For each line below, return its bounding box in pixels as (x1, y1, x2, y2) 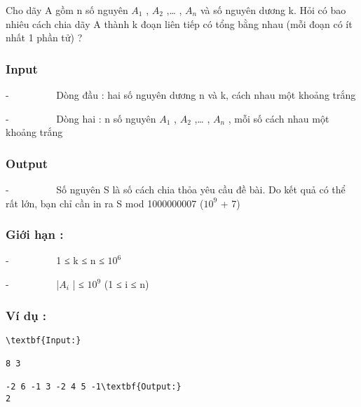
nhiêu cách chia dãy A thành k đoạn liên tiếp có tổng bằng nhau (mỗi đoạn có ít (6, 16, 353, 31)
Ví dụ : (6, 306, 47, 324)
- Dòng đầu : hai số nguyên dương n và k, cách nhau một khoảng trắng (6, 88, 356, 102)
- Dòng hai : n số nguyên (6, 111, 156, 125)
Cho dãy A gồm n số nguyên (6, 3, 128, 17)
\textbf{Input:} (6, 335, 81, 345)
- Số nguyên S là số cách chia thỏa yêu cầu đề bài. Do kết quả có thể (6, 182, 346, 196)
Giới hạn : (6, 226, 64, 243)
